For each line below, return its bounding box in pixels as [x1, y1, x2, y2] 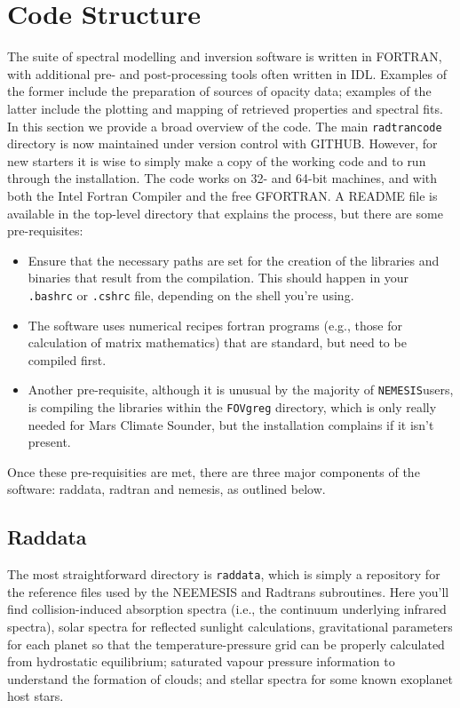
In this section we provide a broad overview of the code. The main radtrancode [7, 116, 442, 135]
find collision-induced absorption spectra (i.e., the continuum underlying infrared [7, 600, 447, 618]
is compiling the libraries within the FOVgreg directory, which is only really [28, 398, 437, 416]
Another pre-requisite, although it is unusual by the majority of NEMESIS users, [28, 380, 454, 399]
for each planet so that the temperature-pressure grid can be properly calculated [7, 634, 445, 653]
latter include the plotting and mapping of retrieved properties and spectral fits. [7, 99, 443, 117]
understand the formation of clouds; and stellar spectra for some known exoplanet [7, 669, 453, 688]
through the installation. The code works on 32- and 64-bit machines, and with [7, 169, 438, 187]
